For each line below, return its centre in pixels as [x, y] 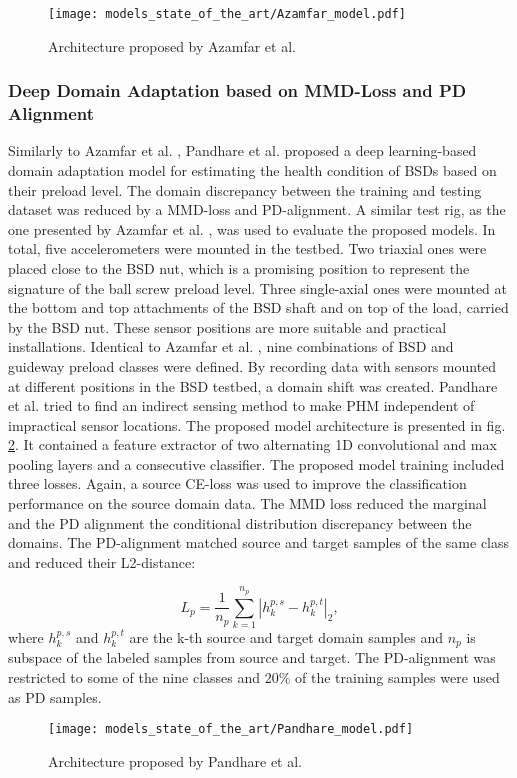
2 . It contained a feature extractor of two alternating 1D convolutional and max [252, 444]
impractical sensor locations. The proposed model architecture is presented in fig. [257, 424]
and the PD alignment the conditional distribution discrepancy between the [240, 522]
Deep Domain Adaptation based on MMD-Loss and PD [237, 90]
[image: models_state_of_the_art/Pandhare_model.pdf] [231, 729]
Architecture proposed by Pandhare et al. [175, 760]
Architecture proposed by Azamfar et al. [172, 45]
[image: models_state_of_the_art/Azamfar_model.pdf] [227, 14]
